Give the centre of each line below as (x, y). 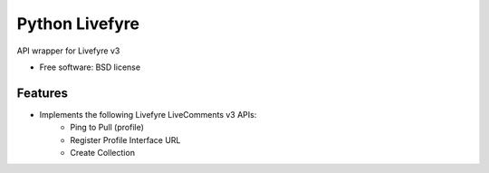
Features (42, 93)
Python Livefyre (78, 24)
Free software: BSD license (90, 67)
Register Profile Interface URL (125, 139)
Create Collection (103, 153)
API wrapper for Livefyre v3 (68, 51)
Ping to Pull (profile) (107, 128)
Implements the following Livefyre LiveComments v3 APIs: (148, 114)
